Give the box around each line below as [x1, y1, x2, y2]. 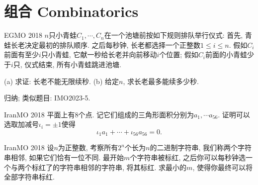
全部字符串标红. [4, 172, 55, 182]
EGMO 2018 [4, 30, 42, 40]
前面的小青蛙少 [205, 49, 254, 60]
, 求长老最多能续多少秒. [123, 76, 199, 86]
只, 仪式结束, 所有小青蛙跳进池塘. [13, 59, 121, 69]
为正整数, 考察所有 [58, 142, 118, 153]
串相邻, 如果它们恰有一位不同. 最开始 [4, 152, 124, 162]
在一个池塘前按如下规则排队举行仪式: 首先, [104, 30, 243, 40]
